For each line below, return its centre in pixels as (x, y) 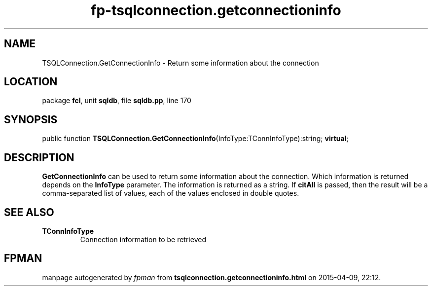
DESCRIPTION (39, 157)
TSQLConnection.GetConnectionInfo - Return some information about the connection (180, 63)
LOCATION (31, 82)
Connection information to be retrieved (143, 239)
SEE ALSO (29, 212)
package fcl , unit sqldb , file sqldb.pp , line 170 (117, 101)
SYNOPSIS (31, 119)
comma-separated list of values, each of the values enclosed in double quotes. (171, 193)
